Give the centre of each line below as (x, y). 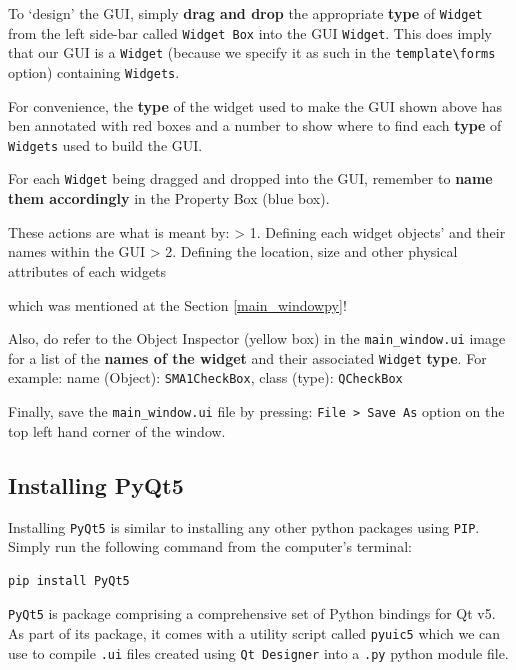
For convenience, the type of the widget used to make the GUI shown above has (255, 105)
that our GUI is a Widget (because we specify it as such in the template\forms (252, 52)
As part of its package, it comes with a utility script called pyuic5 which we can (254, 633)
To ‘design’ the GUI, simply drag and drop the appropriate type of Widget (245, 13)
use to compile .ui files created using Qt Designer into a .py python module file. (258, 652)
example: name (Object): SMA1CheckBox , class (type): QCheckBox (205, 377)
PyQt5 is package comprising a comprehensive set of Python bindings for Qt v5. (252, 613)
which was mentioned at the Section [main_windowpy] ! (177, 304)
